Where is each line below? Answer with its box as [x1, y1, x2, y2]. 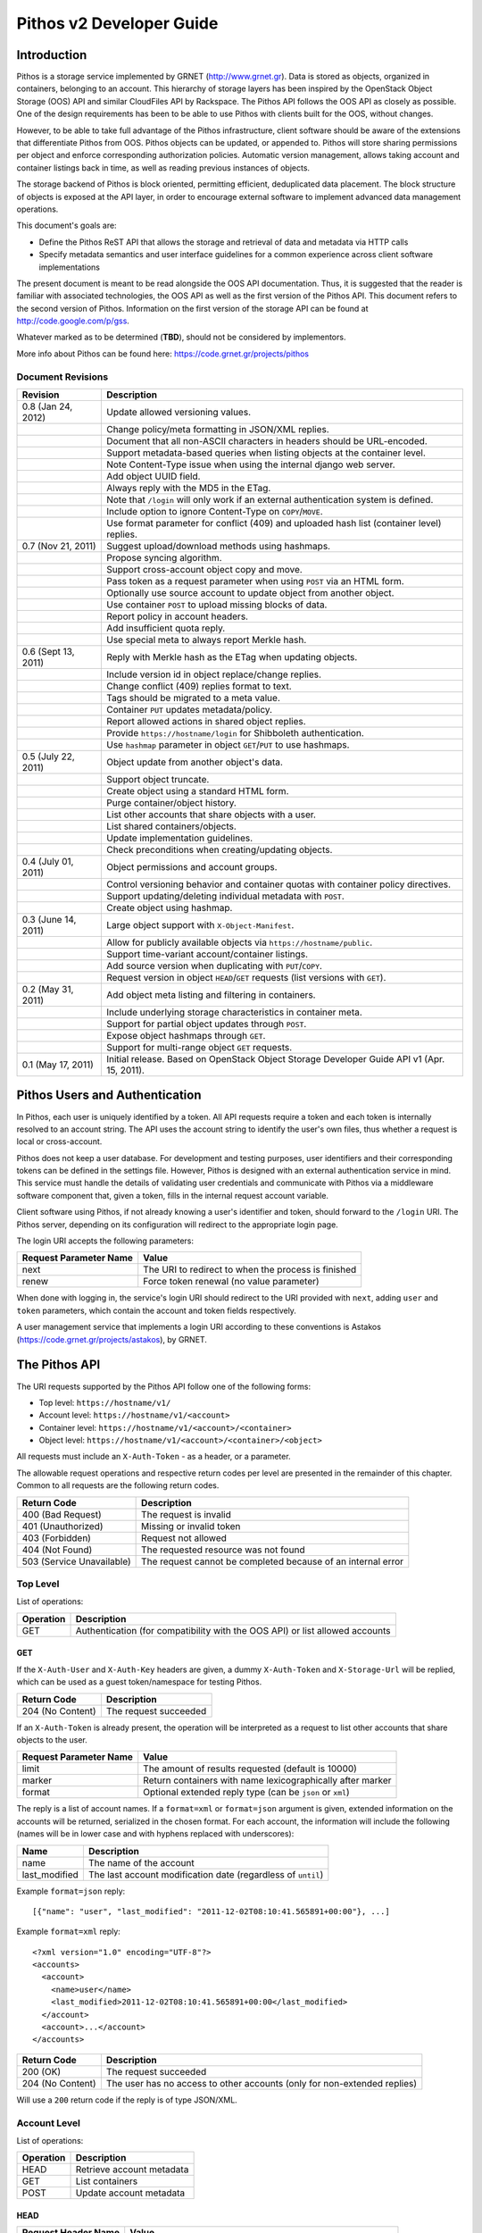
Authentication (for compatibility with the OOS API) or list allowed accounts [75, 1624, 392, 1636]
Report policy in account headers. [105, 610, 249, 623]
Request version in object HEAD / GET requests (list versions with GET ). [105, 972, 386, 984]
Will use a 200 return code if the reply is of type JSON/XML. [16, 2095, 238, 2105]
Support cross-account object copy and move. [105, 564, 303, 576]
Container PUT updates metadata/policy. [105, 704, 272, 716]
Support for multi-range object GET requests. [105, 1041, 293, 1054]
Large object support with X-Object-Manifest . [105, 919, 295, 932]
